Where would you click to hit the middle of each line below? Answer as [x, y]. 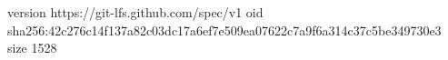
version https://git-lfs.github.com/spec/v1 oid [135, 12]
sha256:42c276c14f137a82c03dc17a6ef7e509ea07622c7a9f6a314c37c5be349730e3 [224, 30]
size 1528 [32, 48]
